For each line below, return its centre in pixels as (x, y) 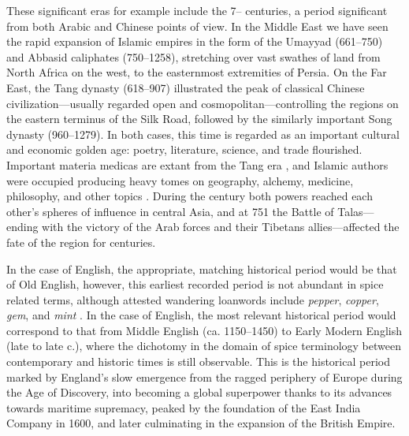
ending (22, 227)
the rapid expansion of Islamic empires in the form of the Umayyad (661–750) (195, 41)
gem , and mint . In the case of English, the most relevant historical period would (201, 315)
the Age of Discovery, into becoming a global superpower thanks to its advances (199, 392)
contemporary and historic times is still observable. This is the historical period (198, 361)
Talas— (356, 211)
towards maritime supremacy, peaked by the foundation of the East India (184, 407)
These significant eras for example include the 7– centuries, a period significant (197, 10)
